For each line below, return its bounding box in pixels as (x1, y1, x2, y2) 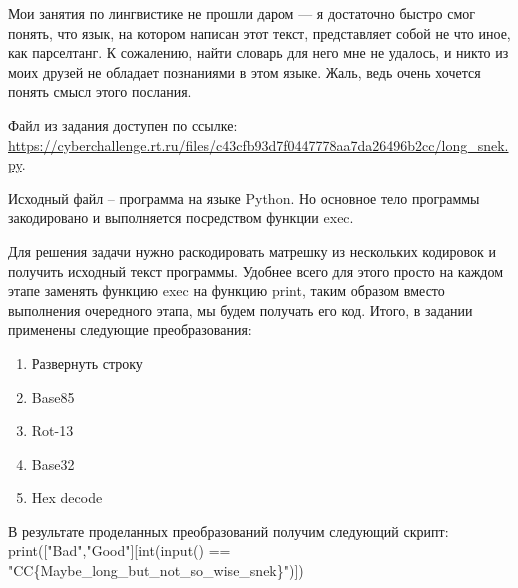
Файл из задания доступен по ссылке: (8, 114, 238, 135)
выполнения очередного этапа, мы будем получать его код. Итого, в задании (8, 299, 473, 320)
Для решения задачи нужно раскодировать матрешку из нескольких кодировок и (8, 240, 497, 261)
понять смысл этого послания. (8, 81, 192, 102)
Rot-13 (31, 420, 74, 441)
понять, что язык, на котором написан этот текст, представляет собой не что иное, (8, 22, 511, 43)
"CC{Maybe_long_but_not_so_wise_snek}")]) (8, 560, 304, 581)
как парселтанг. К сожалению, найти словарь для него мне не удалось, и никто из (8, 42, 509, 63)
